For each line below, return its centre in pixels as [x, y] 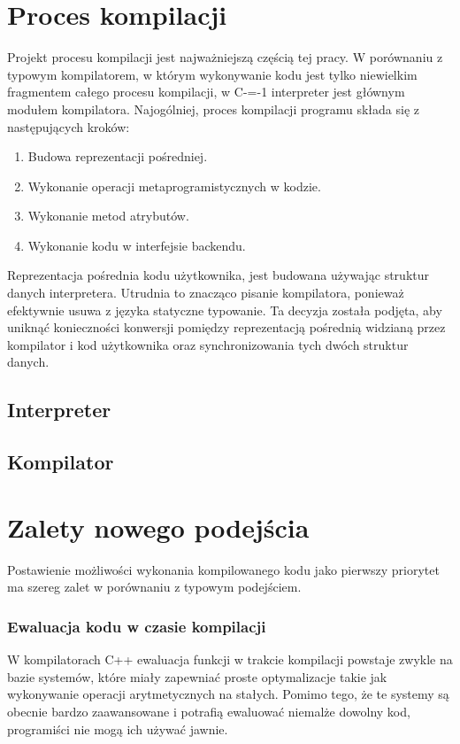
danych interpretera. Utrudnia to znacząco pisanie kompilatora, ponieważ [206, 293]
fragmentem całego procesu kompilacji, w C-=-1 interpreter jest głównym [206, 92]
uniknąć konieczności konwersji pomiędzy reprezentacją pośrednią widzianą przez [226, 327]
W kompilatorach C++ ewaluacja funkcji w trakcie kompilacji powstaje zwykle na [230, 659]
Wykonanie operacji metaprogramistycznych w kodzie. [174, 186]
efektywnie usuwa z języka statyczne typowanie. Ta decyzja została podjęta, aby [225, 310]
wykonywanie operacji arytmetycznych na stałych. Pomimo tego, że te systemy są [228, 694]
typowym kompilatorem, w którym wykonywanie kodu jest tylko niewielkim [212, 74]
